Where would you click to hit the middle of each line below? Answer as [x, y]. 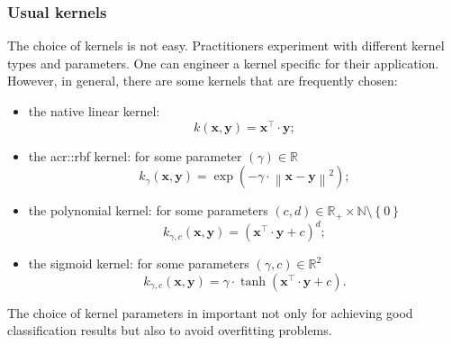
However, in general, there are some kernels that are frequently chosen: [203, 81]
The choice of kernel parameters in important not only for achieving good [210, 312]
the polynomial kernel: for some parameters [148, 210]
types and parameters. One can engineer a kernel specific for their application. [223, 63]
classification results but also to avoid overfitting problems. [170, 330]
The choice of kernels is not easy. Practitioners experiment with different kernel [226, 45]
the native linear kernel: [94, 111]
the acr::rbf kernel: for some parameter [135, 155]
